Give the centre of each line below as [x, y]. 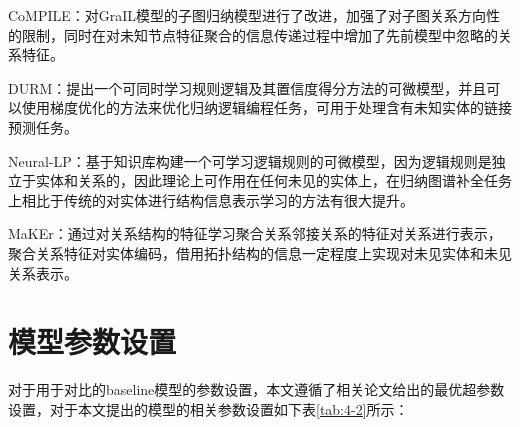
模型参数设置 [92, 341]
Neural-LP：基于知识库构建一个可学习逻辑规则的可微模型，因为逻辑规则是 [250, 160]
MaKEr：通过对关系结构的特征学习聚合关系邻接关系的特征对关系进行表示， [255, 233]
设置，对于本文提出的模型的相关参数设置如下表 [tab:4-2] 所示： [208, 408]
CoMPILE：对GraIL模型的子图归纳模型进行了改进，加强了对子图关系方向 [247, 15]
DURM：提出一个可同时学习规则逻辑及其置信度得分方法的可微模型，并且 [247, 87]
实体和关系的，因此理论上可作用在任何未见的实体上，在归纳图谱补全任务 [273, 180]
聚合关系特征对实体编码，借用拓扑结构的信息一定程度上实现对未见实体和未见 [260, 252]
